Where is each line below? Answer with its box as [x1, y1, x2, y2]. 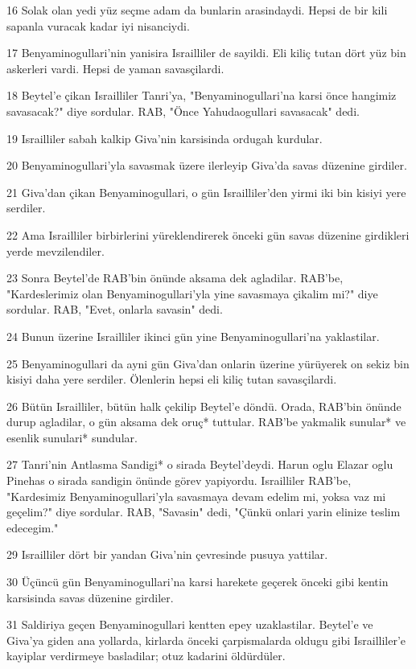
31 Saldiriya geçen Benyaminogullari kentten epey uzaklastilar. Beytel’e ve [6, 616, 373, 633]
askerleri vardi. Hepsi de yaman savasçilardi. [6, 60, 224, 76]
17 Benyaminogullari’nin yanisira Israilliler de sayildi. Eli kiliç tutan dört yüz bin [6, 44, 406, 61]
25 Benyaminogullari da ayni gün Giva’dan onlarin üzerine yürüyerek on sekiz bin [6, 355, 410, 371]
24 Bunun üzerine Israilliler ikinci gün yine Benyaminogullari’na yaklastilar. [6, 327, 380, 344]
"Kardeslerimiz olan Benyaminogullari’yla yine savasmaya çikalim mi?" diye [6, 285, 378, 302]
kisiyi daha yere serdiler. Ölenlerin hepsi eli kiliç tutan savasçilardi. [6, 371, 337, 388]
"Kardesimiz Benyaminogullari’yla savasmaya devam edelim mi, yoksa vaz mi [6, 487, 386, 504]
